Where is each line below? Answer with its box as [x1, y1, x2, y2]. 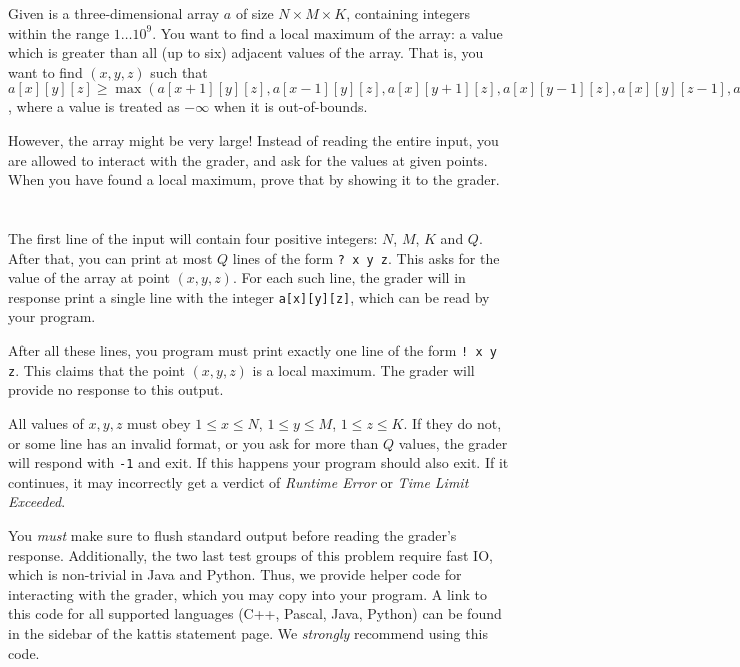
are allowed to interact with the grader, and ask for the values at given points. [8, 149, 488, 170]
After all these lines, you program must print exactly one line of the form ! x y [8, 340, 497, 361]
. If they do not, [403, 412, 502, 433]
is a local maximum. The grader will [252, 359, 475, 380]
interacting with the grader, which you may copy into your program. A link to [8, 583, 487, 604]
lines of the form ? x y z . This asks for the [232, 247, 500, 268]
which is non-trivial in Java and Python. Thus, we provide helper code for [8, 564, 462, 585]
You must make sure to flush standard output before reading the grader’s [8, 524, 457, 545]
